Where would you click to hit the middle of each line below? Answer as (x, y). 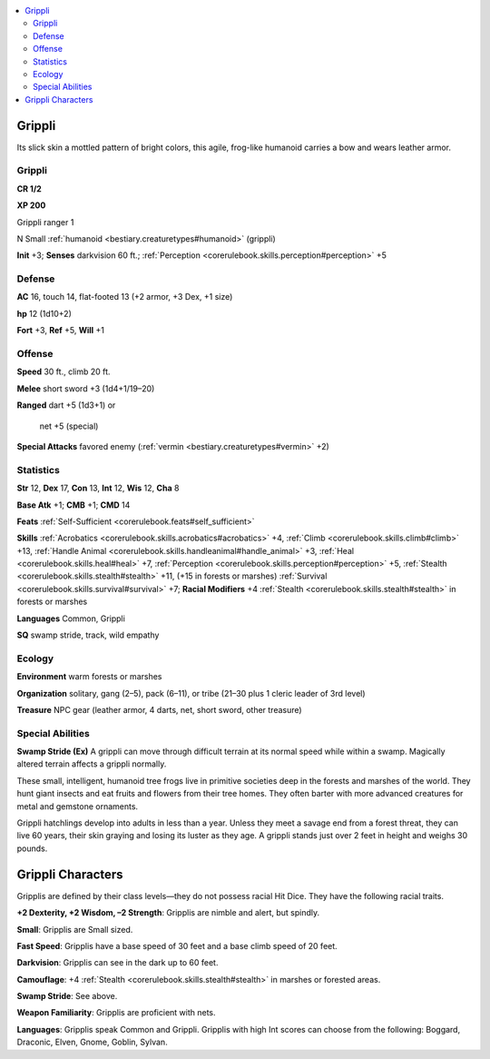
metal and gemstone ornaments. (78, 806)
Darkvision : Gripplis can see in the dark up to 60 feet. (118, 963)
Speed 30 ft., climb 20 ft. (64, 371)
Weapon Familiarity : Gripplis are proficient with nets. (117, 1013)
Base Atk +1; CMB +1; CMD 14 (73, 505)
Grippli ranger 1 (45, 222)
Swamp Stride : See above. (67, 996)
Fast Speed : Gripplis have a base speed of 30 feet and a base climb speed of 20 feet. (177, 945)
